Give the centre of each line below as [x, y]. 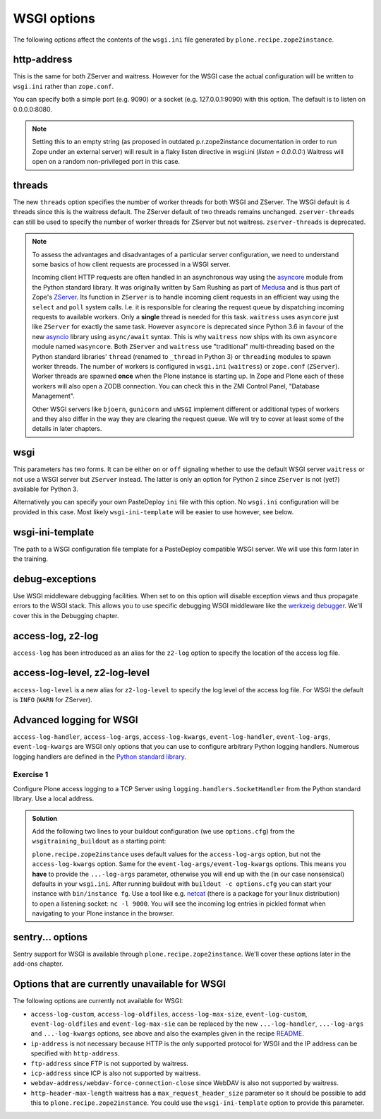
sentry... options [50, 937]
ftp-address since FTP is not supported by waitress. [110, 1063]
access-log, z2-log [56, 636]
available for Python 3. [46, 489]
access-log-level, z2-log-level [81, 673]
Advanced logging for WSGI [75, 720]
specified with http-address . [75, 1053]
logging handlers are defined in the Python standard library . [99, 757]
